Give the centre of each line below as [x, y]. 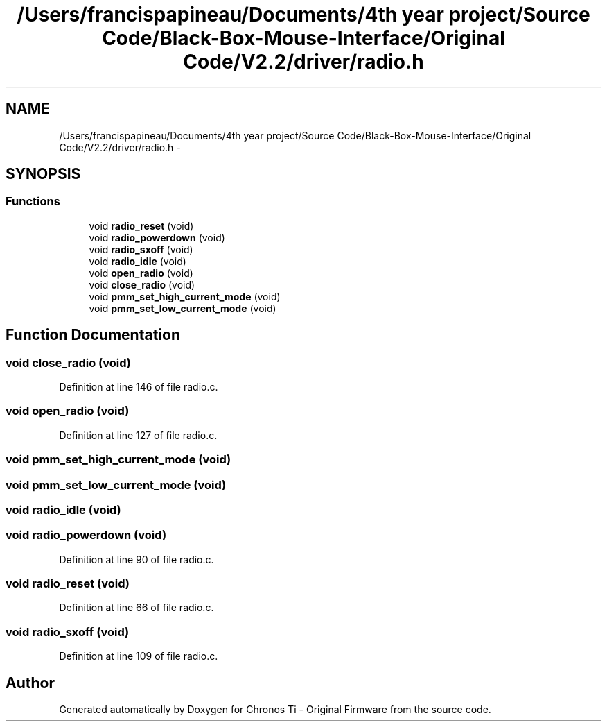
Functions [33, 202]
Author [30, 683]
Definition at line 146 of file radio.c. [139, 387]
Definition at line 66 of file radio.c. [137, 608]
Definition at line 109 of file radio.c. [139, 656]
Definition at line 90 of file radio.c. [137, 559]
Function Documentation [93, 335]
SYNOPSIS [43, 174]
